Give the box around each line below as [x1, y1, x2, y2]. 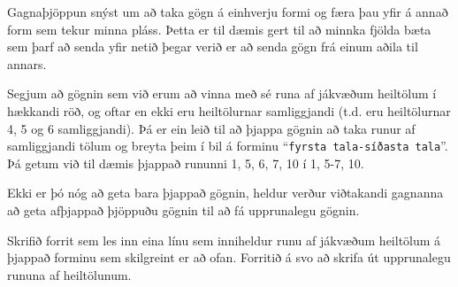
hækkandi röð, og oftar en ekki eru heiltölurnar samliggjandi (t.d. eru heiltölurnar [7, 101, 451, 120]
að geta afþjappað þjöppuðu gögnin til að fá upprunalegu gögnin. [7, 201, 360, 219]
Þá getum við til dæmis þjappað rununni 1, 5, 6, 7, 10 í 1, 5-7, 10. [7, 153, 364, 172]
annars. [7, 54, 47, 73]
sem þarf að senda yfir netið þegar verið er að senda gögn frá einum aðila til [7, 37, 418, 56]
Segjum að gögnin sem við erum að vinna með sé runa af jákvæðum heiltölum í [7, 84, 437, 103]
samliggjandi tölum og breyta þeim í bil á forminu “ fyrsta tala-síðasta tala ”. [7, 136, 448, 155]
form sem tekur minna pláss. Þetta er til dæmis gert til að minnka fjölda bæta [7, 19, 431, 38]
